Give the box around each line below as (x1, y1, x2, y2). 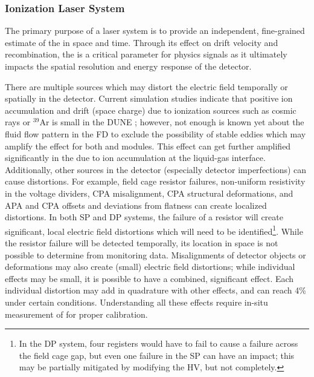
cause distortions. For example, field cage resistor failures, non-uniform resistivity (5, 175, 306, 188)
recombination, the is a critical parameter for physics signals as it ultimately (5, 48, 287, 61)
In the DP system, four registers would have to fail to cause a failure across (19, 337, 298, 350)
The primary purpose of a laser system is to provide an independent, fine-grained (5, 24, 305, 37)
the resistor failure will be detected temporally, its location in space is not (5, 236, 278, 249)
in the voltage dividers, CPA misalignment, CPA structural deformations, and (5, 186, 293, 199)
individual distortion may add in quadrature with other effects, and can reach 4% (5, 284, 306, 297)
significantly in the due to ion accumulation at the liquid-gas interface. (5, 151, 266, 164)
